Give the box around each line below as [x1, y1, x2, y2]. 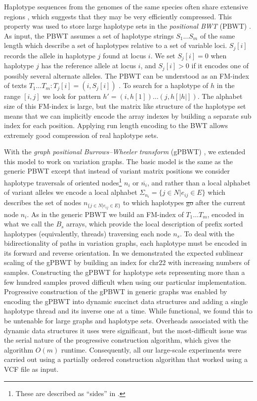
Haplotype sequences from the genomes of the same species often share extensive [4, 1, 248, 11]
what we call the [4, 219, 54, 229]
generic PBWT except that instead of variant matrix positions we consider [4, 166, 230, 176]
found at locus [102, 50, 146, 60]
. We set [150, 50, 175, 60]
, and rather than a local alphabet [147, 177, 251, 187]
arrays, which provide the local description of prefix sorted [66, 219, 243, 229]
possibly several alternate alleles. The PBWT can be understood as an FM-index [4, 70, 249, 81]
